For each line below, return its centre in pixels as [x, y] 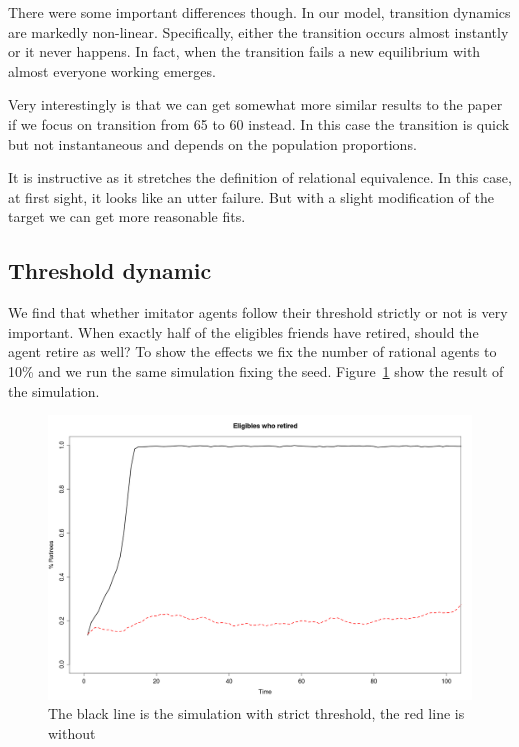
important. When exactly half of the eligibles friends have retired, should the [243, 331]
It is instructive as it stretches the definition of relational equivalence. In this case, [260, 177]
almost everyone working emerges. [112, 70]
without [72, 732]
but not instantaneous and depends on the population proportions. [212, 143]
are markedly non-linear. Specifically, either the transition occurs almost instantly [258, 31]
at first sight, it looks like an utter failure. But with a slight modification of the [251, 196]
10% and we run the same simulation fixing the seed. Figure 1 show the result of [256, 370]
